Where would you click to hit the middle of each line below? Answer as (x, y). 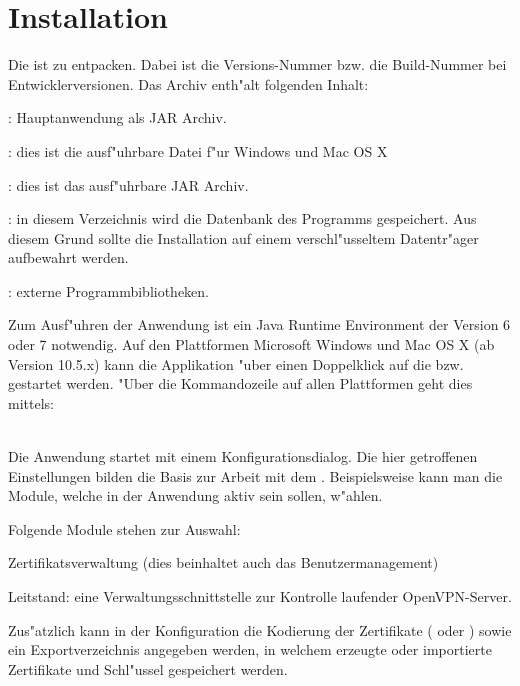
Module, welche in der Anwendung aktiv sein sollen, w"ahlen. (195, 495)
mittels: (31, 402)
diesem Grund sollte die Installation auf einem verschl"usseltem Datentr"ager (243, 237)
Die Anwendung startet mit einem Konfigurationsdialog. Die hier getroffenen (243, 456)
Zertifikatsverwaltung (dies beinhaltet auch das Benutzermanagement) (223, 562)
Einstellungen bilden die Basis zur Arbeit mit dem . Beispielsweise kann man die (255, 475)
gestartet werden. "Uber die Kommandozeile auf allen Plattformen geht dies (240, 383)
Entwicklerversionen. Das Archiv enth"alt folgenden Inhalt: (188, 83)
